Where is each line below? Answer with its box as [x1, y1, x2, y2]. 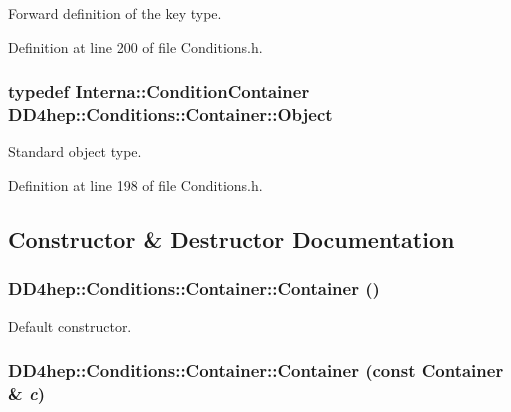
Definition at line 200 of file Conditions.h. [8, 36, 263, 57]
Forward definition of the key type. [8, 3, 222, 23]
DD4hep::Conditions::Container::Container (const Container [8, 358, 504, 383]
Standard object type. [8, 141, 142, 162]
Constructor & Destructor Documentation [8, 223, 455, 254]
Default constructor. [8, 315, 132, 336]
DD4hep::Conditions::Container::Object [8, 102, 333, 127]
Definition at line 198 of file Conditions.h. [8, 174, 263, 195]
